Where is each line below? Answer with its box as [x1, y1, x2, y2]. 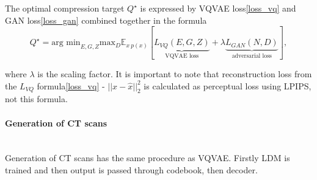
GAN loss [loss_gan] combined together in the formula [5, 13, 207, 26]
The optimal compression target [5, 2, 125, 14]
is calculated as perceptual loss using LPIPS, [144, 79, 312, 92]
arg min [51, 38, 81, 47]
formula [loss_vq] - [37, 79, 105, 92]
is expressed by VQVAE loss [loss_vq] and [140, 2, 296, 14]
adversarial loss [231, 52, 272, 59]
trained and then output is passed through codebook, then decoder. [5, 163, 258, 176]
